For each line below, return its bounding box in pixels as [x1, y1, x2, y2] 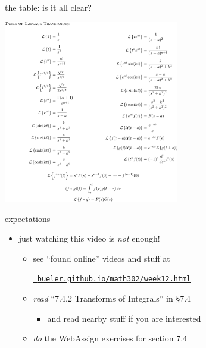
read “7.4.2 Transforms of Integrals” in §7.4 [33, 291, 191, 304]
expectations [5, 212, 51, 224]
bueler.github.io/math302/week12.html [37, 275, 191, 284]
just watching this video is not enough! [18, 232, 160, 244]
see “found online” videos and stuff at [33, 252, 170, 264]
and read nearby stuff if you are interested [47, 312, 201, 324]
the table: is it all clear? [5, 1, 92, 13]
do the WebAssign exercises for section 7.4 [33, 332, 188, 344]
